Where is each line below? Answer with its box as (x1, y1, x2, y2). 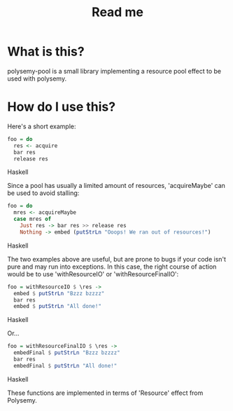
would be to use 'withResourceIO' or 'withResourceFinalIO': (7, 269, 179, 278)
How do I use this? (7, 99, 116, 115)
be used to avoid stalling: (7, 189, 80, 197)
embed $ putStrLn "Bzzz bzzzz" (13, 290, 105, 297)
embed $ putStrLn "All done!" (13, 303, 101, 310)
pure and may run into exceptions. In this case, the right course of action (7, 262, 217, 271)
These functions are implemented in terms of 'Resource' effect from (7, 389, 204, 397)
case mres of (13, 215, 52, 223)
